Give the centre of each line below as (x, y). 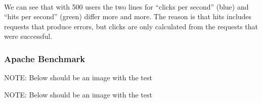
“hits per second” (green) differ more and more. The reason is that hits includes (128, 16)
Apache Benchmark (45, 58)
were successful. (28, 36)
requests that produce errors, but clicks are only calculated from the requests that (131, 26)
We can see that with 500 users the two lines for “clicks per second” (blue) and (126, 6)
